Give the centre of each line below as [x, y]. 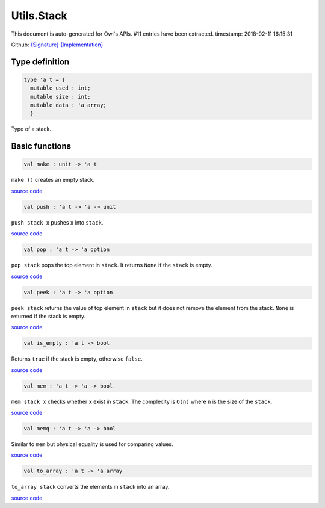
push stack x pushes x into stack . [57, 222]
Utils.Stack [39, 16]
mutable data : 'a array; [68, 105]
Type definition [40, 62]
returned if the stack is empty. [48, 316]
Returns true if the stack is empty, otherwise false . [77, 359]
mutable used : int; [60, 88]
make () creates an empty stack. [53, 180]
